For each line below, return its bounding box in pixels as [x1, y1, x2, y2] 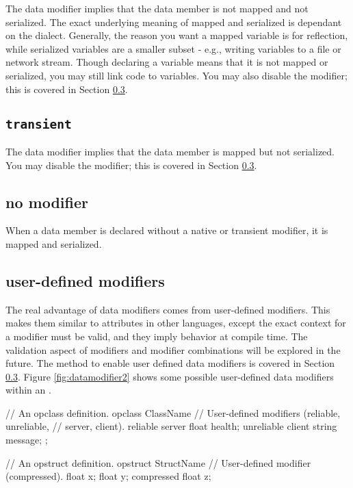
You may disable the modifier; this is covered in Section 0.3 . [5, 157, 257, 172]
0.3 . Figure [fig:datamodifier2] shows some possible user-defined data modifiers [5, 369, 334, 383]
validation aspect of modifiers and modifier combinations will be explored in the [5, 342, 341, 357]
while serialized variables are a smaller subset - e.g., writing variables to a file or [5, 41, 341, 55]
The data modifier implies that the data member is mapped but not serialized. [5, 144, 335, 158]
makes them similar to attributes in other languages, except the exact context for [5, 316, 346, 330]
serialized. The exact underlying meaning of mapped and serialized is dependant [5, 14, 342, 29]
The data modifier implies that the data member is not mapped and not [5, 1, 309, 15]
